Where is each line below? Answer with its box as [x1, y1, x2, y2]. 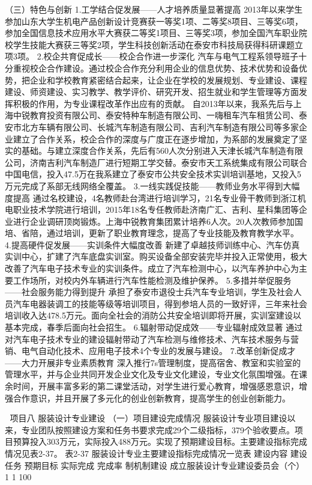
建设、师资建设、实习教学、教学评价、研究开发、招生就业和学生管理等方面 [5, 85, 299, 98]
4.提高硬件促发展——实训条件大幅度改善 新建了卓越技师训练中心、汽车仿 [5, 238, 292, 251]
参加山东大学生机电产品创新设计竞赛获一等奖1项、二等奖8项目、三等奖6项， [5, 14, 303, 27]
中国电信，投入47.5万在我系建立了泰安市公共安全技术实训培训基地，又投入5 [5, 168, 301, 180]
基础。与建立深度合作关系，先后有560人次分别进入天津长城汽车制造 [21, 144, 286, 157]
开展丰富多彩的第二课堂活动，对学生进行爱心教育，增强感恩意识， [38, 380, 299, 392]
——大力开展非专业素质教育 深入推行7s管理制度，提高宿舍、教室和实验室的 [5, 356, 301, 368]
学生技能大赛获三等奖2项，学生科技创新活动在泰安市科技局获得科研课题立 [13, 38, 303, 50]
